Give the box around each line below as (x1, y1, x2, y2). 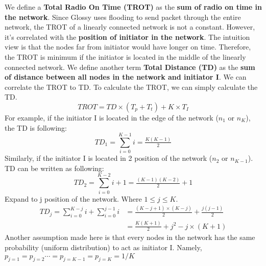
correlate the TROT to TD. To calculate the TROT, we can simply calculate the (5, 81, 258, 92)
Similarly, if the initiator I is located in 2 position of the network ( (5, 153, 212, 163)
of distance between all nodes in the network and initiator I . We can (5, 71, 247, 82)
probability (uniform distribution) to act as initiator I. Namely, (5, 242, 202, 253)
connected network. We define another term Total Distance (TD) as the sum (5, 61, 255, 72)
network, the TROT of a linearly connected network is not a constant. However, (5, 21, 255, 32)
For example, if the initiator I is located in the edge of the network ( (5, 112, 219, 123)
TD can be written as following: (5, 162, 104, 173)
